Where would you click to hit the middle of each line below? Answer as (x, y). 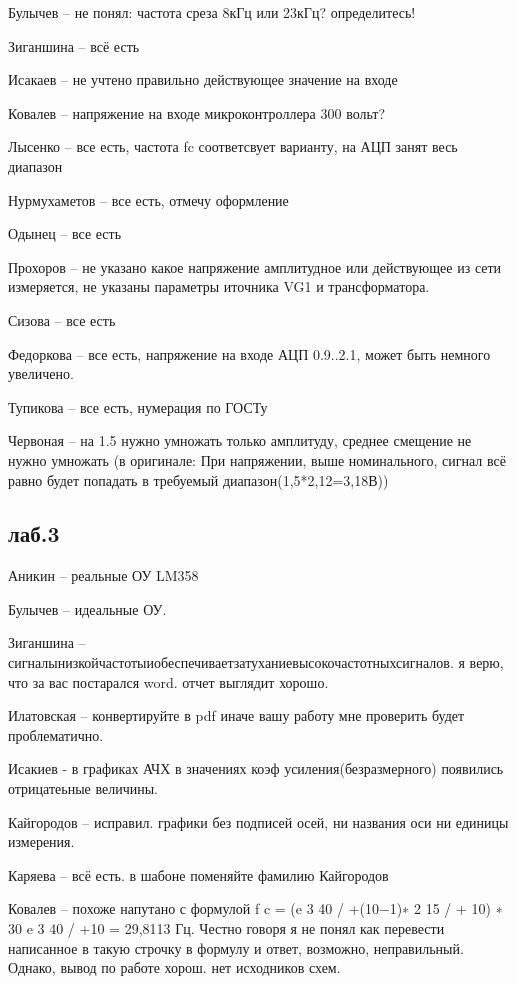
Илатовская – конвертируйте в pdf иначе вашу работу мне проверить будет (236, 715)
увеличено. (41, 373)
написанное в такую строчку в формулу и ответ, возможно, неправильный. (236, 947)
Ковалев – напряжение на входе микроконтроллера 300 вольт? (197, 112)
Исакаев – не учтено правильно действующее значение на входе (203, 79)
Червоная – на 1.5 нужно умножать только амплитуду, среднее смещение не (240, 440)
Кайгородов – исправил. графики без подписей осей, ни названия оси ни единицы (258, 821)
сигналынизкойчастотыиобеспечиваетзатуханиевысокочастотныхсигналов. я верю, (256, 662)
